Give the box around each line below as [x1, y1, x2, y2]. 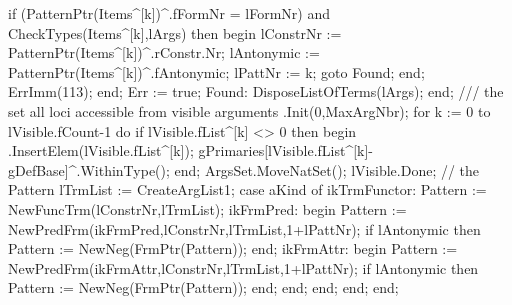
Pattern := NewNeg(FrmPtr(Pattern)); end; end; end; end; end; [8, 277, 399, 298]
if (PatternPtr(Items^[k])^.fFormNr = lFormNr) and [8, 3, 330, 23]
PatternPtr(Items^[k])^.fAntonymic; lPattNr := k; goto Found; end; [8, 61, 425, 82]
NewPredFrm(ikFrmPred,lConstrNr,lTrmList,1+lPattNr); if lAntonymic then [8, 218, 481, 239]
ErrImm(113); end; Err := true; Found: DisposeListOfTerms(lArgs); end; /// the [8, 81, 504, 102]
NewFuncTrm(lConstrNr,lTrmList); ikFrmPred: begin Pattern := [8, 198, 407, 219]
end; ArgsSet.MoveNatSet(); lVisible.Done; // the [174, 159, 480, 180]
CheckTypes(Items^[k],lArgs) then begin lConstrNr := [8, 22, 342, 43]
